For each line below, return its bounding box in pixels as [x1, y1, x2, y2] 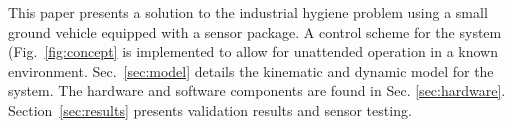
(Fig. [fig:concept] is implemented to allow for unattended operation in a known [8, 41, 499, 62]
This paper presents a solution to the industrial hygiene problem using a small [8, 2, 488, 22]
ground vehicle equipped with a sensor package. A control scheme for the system [8, 21, 502, 42]
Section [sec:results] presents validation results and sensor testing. [8, 99, 412, 120]
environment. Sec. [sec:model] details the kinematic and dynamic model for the [8, 60, 494, 81]
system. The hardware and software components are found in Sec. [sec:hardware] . [8, 80, 506, 101]
